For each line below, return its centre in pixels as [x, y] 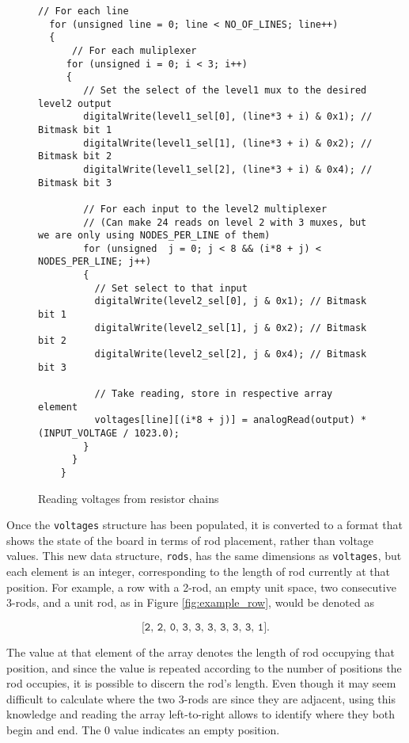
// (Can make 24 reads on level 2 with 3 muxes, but [225, 222]
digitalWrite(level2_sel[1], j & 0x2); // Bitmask [231, 328]
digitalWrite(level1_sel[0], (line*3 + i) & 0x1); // [228, 117]
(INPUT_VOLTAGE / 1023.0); [109, 433]
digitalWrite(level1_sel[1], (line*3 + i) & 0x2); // [228, 143]
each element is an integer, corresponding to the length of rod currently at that [198, 572]
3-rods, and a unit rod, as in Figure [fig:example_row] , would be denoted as [190, 602]
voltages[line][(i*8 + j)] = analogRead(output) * [231, 420]
